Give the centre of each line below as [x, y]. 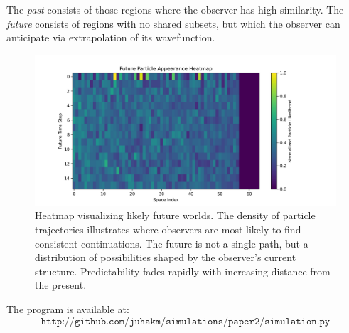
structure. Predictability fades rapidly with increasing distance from [183, 271]
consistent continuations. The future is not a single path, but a [172, 243]
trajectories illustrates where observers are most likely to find [168, 229]
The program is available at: [68, 308]
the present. [61, 285]
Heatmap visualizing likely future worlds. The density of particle [175, 215]
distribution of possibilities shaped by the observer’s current [166, 257]
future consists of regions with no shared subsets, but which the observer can [173, 23]
